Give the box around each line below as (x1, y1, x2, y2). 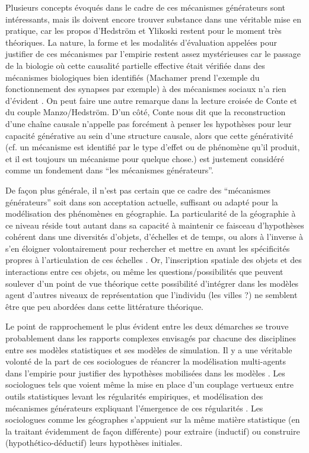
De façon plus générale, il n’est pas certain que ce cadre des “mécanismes (5, 183, 271, 196)
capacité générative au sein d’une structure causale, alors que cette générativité (5, 129, 294, 141)
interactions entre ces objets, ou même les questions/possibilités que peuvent (5, 265, 283, 278)
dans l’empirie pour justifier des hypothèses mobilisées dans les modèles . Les (5, 366, 285, 379)
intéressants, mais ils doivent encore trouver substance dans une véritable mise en (5, 12, 301, 25)
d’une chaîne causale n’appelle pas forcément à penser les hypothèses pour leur (5, 117, 292, 129)
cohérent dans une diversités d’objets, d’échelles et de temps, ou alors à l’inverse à (5, 230, 303, 243)
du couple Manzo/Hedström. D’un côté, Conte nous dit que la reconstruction (5, 106, 286, 118)
